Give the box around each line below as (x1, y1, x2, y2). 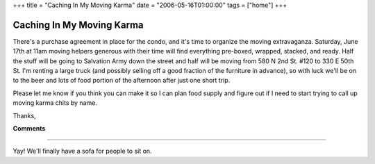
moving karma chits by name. (12, 99, 97, 107)
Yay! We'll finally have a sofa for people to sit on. (12, 147, 152, 156)
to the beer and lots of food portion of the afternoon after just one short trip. (12, 76, 231, 85)
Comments (12, 124, 46, 133)
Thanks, (12, 111, 36, 120)
